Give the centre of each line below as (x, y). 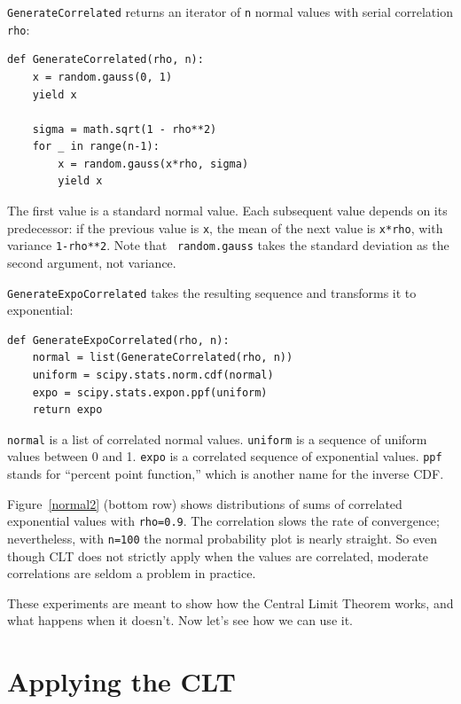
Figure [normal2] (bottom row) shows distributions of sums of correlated (205, 503)
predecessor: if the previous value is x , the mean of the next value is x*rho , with (225, 227)
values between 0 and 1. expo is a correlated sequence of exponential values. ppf (225, 456)
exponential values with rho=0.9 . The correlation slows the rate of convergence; (223, 521)
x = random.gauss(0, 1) (102, 77)
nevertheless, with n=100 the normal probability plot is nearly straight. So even (223, 538)
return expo (67, 410)
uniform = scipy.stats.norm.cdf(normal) (153, 375)
